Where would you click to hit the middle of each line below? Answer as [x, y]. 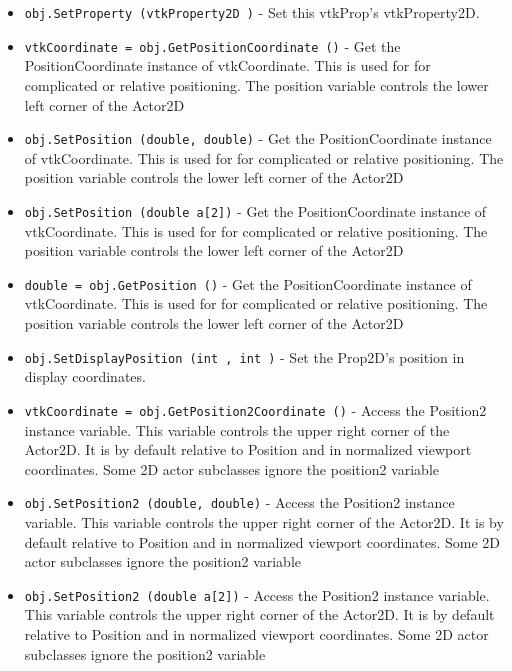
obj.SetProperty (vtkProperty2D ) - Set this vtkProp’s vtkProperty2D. [252, 12]
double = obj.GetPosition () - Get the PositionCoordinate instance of [248, 283]
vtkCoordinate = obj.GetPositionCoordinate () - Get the [212, 45]
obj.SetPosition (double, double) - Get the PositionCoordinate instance [258, 138]
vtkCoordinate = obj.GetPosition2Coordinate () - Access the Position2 [255, 409]
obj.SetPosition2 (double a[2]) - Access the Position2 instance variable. [257, 594]
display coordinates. [85, 376]
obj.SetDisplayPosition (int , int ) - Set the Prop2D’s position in [244, 356]
